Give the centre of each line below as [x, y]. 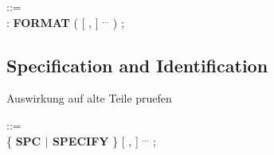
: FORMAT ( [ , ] [53, 22]
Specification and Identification [137, 65]
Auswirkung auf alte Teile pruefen [89, 98]
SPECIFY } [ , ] [95, 140]
